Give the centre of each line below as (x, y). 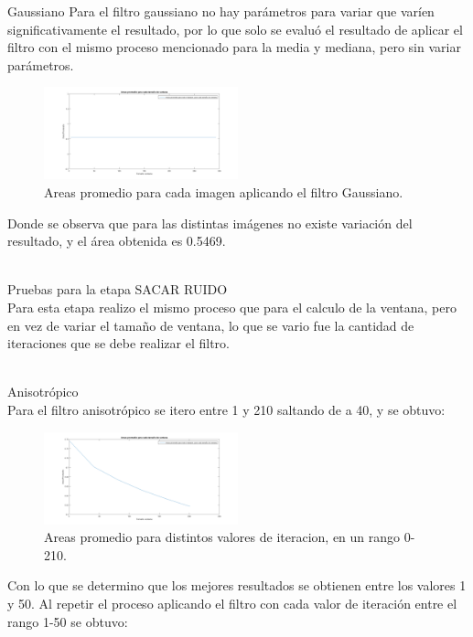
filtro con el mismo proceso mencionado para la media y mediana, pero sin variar (234, 47)
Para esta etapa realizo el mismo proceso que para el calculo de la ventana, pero (232, 307)
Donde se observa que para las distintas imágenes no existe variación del (210, 223)
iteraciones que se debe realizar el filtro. (118, 343)
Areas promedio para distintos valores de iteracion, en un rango (222, 537)
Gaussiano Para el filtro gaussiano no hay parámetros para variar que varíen (221, 11)
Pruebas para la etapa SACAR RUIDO (118, 289)
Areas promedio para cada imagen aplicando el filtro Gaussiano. (224, 192)
